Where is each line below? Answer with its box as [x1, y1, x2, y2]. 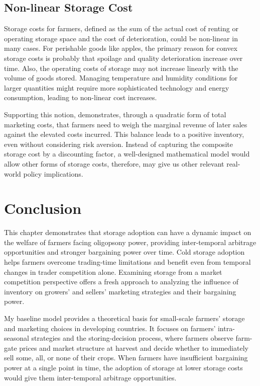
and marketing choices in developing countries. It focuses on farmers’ [4, 323, 216, 333]
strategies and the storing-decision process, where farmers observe [31, 333, 233, 343]
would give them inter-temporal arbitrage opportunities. [4, 372, 177, 382]
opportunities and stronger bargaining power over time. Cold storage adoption [4, 247, 245, 257]
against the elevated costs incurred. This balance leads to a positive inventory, [4, 129, 244, 139]
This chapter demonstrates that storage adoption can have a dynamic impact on [4, 227, 251, 238]
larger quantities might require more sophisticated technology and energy [4, 82, 229, 93]
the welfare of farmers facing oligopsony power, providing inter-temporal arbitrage [4, 237, 256, 247]
